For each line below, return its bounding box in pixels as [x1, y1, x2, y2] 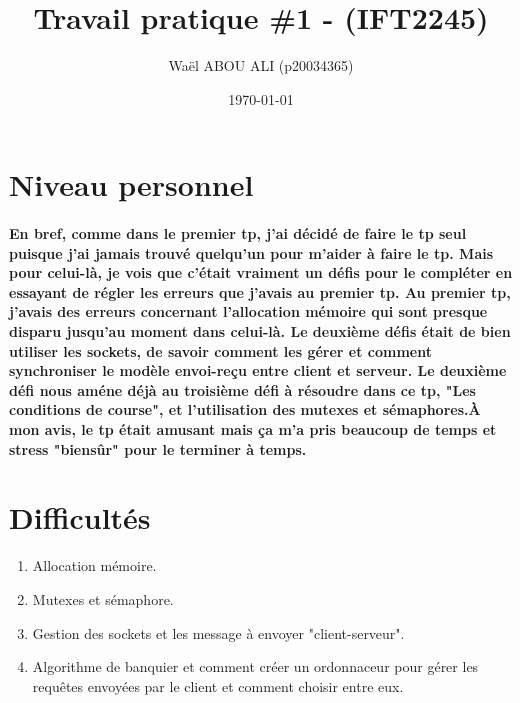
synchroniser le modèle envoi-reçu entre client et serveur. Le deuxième [9, 360, 507, 381]
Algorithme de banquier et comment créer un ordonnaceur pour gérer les [32, 656, 479, 677]
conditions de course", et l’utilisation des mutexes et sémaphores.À [9, 399, 481, 420]
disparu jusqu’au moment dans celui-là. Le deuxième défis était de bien [9, 321, 511, 342]
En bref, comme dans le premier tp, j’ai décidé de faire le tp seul [9, 223, 467, 244]
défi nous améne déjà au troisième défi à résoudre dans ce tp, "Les [9, 379, 476, 400]
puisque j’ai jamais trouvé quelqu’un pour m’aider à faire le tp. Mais [9, 242, 494, 263]
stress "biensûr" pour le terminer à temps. [9, 438, 307, 459]
